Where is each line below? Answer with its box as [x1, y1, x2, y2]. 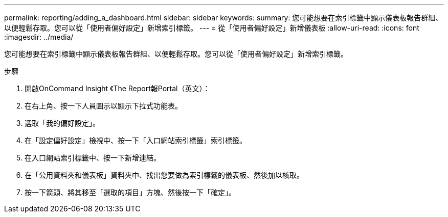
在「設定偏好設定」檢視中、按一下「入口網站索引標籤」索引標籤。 [25, 136, 247, 145]
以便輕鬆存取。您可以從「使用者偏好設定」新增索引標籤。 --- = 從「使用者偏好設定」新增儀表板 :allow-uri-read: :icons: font [4, 23, 419, 32]
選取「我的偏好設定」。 [25, 119, 100, 127]
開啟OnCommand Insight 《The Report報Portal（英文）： [25, 84, 210, 93]
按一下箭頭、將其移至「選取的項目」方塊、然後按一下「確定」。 [25, 188, 236, 197]
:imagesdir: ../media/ [4, 33, 74, 41]
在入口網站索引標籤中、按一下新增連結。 [25, 153, 161, 162]
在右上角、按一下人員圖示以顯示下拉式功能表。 [25, 101, 182, 110]
